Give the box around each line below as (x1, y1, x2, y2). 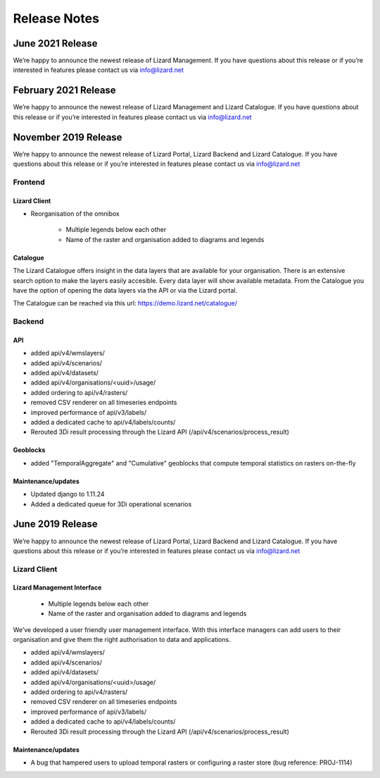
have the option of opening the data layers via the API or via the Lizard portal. (13, 286, 238, 294)
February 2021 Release (13, 85, 116, 97)
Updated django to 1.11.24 (30, 490, 105, 499)
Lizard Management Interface (13, 583, 102, 592)
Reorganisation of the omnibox (30, 209, 120, 218)
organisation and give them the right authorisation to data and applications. (13, 636, 232, 644)
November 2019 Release (13, 131, 122, 143)
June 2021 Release (13, 37, 98, 49)
